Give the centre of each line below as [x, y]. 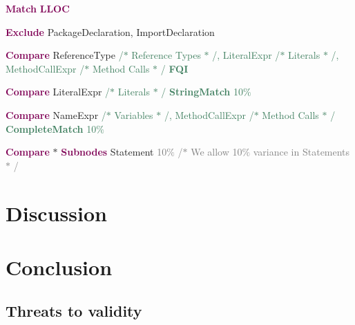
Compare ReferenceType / [65, 55]
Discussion [56, 213]
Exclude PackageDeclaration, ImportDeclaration [110, 31]
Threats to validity [74, 311]
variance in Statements [301, 152]
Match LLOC [38, 8]
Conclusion [59, 267]
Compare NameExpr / [56, 114]
